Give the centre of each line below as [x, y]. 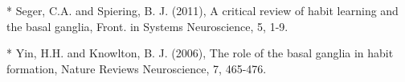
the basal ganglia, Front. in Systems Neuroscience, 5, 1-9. [147, 26]
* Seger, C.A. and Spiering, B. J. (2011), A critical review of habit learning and [202, 10]
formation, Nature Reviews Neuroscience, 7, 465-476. [137, 68]
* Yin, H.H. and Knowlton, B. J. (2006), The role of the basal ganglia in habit [200, 53]
